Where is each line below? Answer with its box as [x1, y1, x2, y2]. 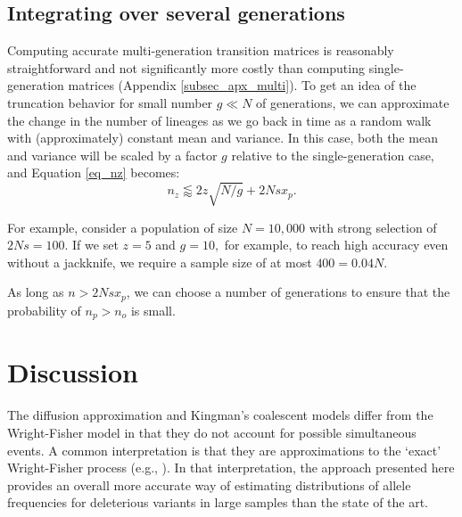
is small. [130, 300, 176, 319]
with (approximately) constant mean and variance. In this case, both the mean [7, 128, 438, 147]
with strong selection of [309, 217, 437, 236]
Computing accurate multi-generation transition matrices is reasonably [7, 41, 394, 60]
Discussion [7, 354, 138, 390]
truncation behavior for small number [7, 93, 213, 111]
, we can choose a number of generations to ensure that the [126, 283, 450, 301]
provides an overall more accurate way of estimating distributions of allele [7, 475, 411, 494]
